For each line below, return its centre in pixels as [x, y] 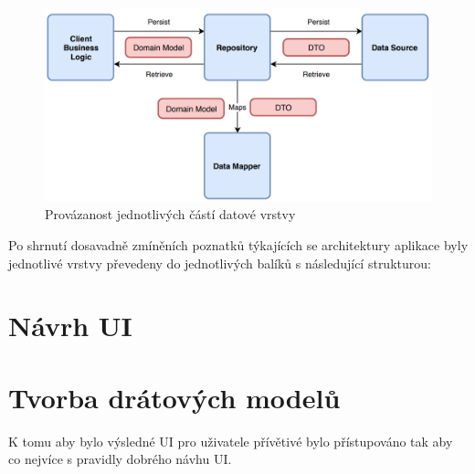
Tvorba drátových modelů [174, 397]
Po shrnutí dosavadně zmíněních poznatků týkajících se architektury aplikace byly [238, 245]
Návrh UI [70, 326]
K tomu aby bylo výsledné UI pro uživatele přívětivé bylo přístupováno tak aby [231, 441]
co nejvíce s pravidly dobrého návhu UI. [120, 459]
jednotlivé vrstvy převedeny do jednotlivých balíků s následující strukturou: [220, 263]
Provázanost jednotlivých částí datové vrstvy [170, 214]
